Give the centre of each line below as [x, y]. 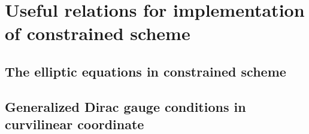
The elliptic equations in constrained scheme [146, 71]
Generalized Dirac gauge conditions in [125, 106]
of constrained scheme [98, 33]
